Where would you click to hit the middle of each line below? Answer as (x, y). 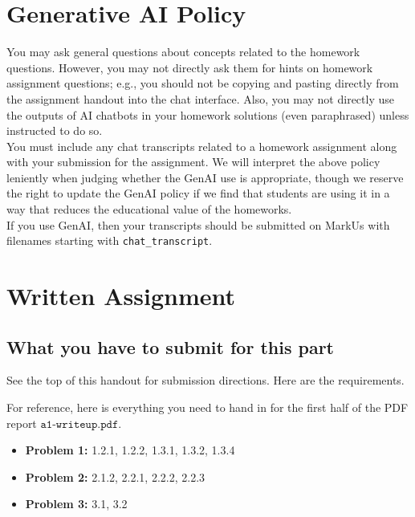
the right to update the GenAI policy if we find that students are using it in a (198, 193)
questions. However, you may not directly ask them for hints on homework (190, 67)
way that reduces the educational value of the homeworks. (149, 209)
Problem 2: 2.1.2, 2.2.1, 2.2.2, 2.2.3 (115, 476)
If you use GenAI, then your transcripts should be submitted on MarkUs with (198, 224)
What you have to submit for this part (170, 346)
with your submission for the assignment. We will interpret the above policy (193, 162)
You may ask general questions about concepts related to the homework (183, 52)
